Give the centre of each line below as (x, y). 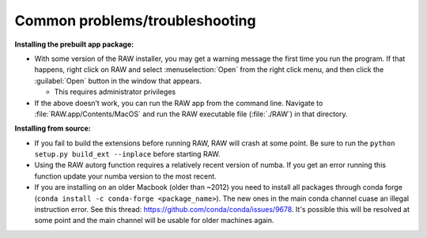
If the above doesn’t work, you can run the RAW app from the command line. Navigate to (179, 103)
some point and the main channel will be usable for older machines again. (154, 221)
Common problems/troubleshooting (135, 21)
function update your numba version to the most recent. (125, 176)
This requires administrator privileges (115, 92)
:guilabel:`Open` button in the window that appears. (118, 81)
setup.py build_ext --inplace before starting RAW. (127, 154)
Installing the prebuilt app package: (74, 44)
